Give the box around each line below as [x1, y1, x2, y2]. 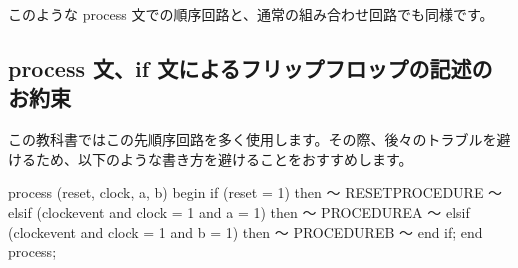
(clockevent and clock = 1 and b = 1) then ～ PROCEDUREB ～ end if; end [8, 221, 483, 242]
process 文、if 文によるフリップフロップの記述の [8, 52, 493, 83]
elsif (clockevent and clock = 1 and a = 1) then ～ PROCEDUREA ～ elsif [8, 201, 470, 222]
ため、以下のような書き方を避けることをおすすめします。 [35, 148, 413, 169]
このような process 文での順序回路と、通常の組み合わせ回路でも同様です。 [8, 4, 494, 24]
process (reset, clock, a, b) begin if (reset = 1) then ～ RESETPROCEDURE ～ [8, 182, 503, 203]
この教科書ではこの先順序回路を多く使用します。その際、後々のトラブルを [8, 129, 497, 150]
